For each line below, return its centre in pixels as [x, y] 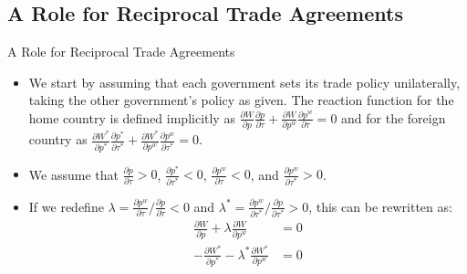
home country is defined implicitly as [132, 117]
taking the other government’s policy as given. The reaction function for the [241, 100]
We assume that [73, 174]
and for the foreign [394, 117]
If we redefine [66, 206]
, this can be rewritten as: [380, 206]
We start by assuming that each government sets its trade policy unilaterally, [244, 82]
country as [58, 139]
